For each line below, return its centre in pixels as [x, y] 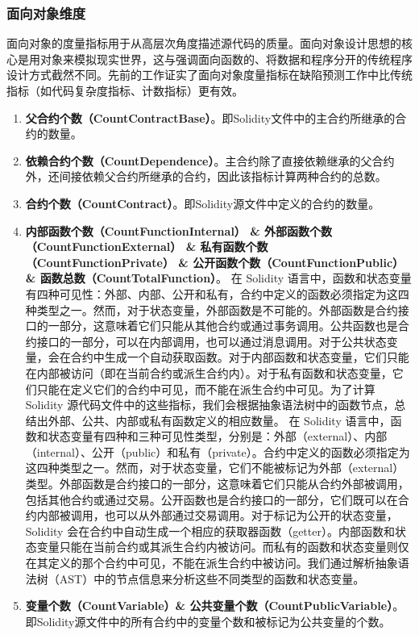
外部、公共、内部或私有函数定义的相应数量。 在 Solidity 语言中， [219, 420]
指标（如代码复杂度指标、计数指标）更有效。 [125, 90]
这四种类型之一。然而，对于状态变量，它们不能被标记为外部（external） [215, 468]
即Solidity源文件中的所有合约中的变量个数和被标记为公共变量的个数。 [208, 621]
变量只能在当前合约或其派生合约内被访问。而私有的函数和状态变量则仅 [223, 547]
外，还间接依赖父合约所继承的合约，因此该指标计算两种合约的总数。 [206, 176]
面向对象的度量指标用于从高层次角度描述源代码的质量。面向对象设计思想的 [204, 43]
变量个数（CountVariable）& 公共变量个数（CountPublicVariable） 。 [215, 606]
